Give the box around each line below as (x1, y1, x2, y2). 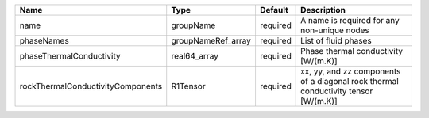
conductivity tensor (300, 86, 373, 97)
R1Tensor (171, 81, 206, 91)
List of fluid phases (300, 36, 373, 46)
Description (300, 5, 346, 15)
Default (259, 5, 289, 15)
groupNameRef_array (171, 36, 252, 46)
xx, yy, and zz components (300, 66, 401, 77)
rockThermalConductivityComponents (19, 81, 163, 91)
